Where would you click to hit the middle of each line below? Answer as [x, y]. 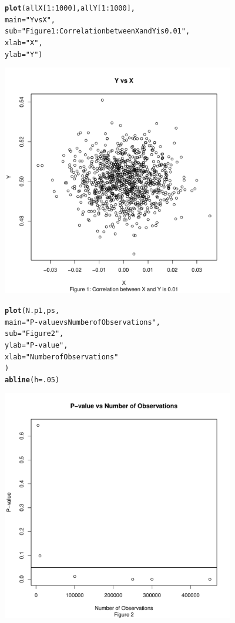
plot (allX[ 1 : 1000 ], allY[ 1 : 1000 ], [70, 8]
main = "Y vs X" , [30, 20]
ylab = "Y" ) [24, 54]
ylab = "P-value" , [36, 345]
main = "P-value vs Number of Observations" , [83, 322]
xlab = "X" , [24, 43]
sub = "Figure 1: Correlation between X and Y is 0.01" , [98, 31]
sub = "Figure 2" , [34, 334]
